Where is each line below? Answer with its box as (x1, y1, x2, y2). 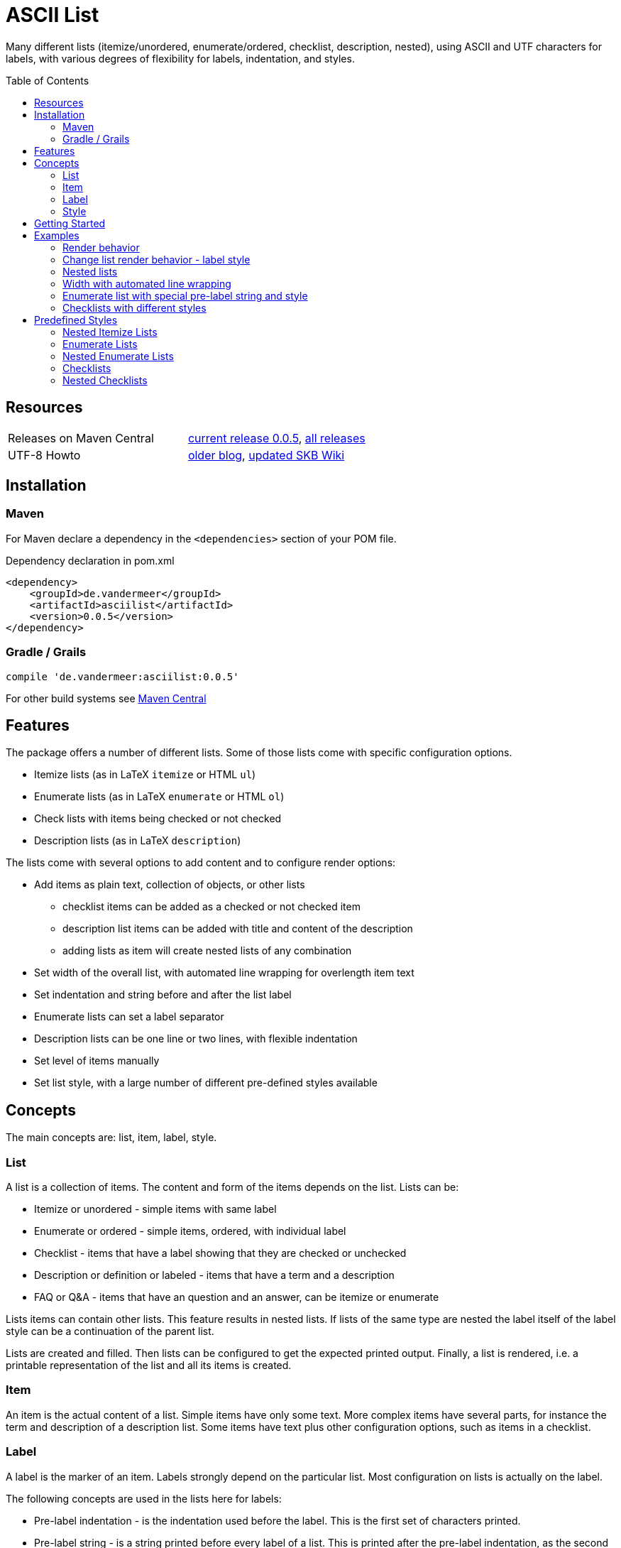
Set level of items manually (34, 1054, 160, 1067)
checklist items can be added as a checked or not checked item (62, 900, 361, 913)
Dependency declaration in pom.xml (6, 554, 175, 567)
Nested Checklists (62, 374, 148, 386)
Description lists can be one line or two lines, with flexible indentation (34, 1032, 358, 1045)
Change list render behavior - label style (62, 253, 251, 266)
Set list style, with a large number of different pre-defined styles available (34, 1076, 378, 1089)
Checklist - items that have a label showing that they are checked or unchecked (34, 1247, 407, 1259)
